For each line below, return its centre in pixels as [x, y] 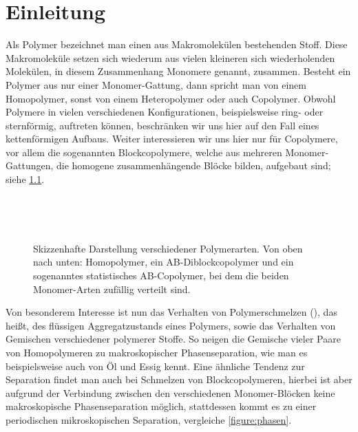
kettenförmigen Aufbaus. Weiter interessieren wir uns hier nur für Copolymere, [172, 139]
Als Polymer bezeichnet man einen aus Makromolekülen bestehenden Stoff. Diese [177, 44]
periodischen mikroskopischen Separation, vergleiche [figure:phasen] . [149, 419]
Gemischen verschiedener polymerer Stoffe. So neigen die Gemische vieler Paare [173, 339]
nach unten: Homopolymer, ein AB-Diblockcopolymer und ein [164, 262]
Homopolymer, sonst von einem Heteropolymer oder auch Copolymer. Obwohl [171, 98]
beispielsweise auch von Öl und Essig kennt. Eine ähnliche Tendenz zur [155, 366]
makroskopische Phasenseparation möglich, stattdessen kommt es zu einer [161, 406]
